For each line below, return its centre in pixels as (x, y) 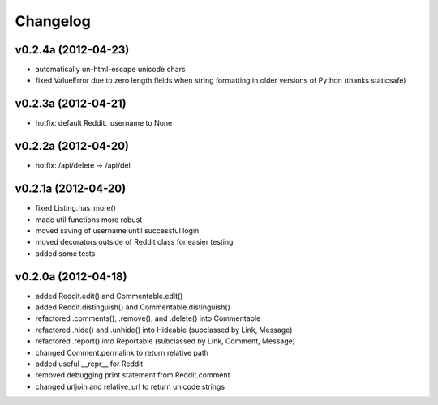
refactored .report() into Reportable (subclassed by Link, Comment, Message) (165, 341)
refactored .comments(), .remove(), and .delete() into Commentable (148, 318)
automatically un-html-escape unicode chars (110, 70)
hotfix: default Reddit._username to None (104, 123)
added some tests (65, 253)
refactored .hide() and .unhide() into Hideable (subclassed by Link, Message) (164, 330)
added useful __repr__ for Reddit (89, 364)
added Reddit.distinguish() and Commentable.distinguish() (133, 307)
